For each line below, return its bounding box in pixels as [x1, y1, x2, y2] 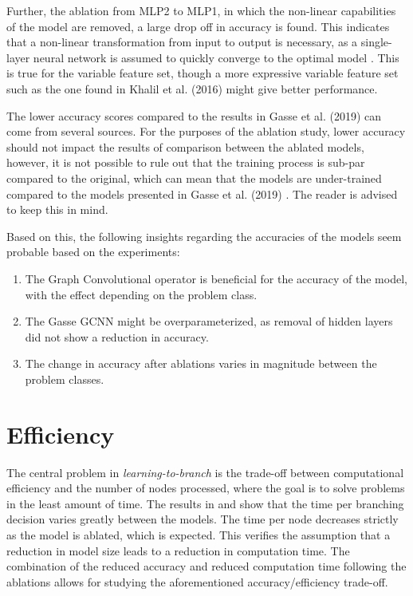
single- [360, 34, 392, 50]
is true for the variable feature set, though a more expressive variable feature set [6, 65, 399, 81]
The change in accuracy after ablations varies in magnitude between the [25, 355, 377, 372]
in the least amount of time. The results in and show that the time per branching [6, 495, 404, 511]
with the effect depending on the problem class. [25, 286, 258, 302]
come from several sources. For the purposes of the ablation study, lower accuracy [6, 123, 406, 140]
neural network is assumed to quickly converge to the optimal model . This [33, 49, 399, 65]
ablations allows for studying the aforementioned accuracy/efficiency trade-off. [6, 573, 388, 590]
